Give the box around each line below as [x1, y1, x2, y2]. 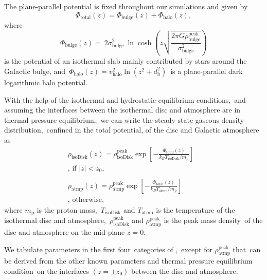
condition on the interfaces [4, 265, 90, 276]
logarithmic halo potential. [4, 77, 88, 87]
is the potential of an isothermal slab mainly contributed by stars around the [4, 55, 247, 66]
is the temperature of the [156, 204, 235, 215]
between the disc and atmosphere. [131, 265, 238, 276]
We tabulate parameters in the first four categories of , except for [4, 244, 212, 254]
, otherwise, [67, 196, 104, 203]
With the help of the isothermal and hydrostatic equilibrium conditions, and [4, 94, 246, 105]
